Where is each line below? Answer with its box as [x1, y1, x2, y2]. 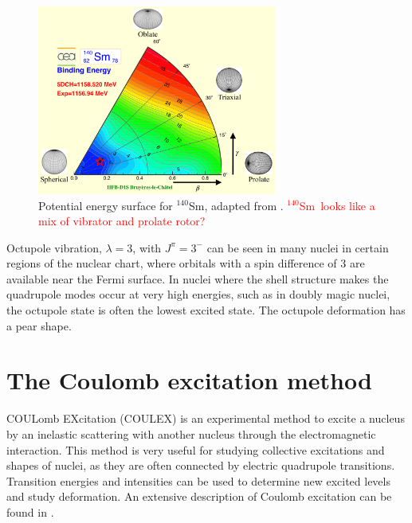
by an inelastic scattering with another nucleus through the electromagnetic [6, 425, 376, 442]
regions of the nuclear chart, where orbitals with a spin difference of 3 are [6, 255, 365, 271]
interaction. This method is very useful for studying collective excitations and [6, 441, 385, 458]
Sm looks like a [299, 197, 375, 213]
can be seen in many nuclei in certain [206, 239, 389, 256]
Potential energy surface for [38, 197, 173, 213]
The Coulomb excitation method [6, 364, 372, 396]
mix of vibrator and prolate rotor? [38, 213, 206, 229]
